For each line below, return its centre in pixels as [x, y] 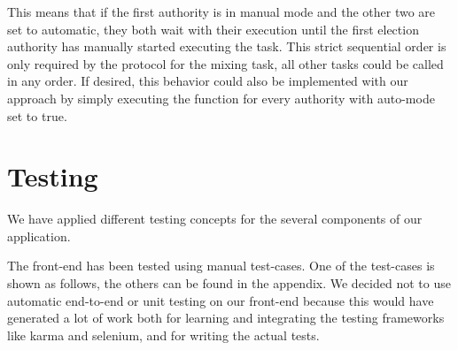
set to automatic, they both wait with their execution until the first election [213, 29]
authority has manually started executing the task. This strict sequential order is [227, 46]
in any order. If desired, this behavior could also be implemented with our [208, 81]
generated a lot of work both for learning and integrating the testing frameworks [226, 318]
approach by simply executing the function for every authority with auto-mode [221, 98]
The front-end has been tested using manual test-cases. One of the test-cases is [221, 266]
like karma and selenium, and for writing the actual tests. [163, 335]
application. [39, 236]
